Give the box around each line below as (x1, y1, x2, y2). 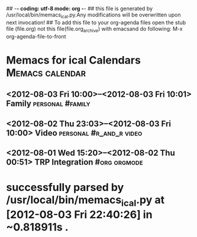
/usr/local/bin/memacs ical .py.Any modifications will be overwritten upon (6, 11, 181, 19)
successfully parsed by (6, 181, 124, 194)
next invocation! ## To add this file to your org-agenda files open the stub (6, 19, 186, 26)
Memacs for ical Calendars (6, 53, 141, 67)
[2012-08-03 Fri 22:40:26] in (6, 208, 153, 221)
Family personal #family (6, 98, 91, 108)
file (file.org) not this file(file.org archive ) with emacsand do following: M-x (6, 25, 183, 34)
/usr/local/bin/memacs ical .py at (6, 193, 165, 209)
